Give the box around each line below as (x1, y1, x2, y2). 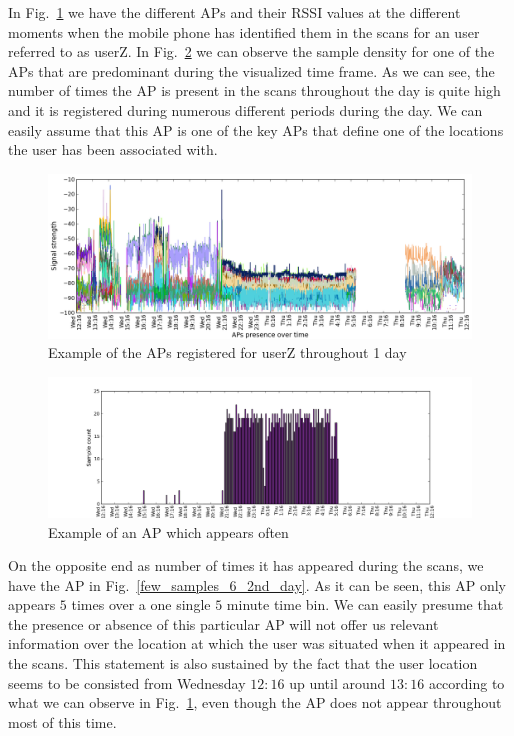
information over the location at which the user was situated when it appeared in (8, 633, 506, 654)
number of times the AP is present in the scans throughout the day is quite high (8, 80, 501, 101)
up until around (289, 672, 386, 693)
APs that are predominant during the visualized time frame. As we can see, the (8, 60, 495, 81)
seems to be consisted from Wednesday (8, 672, 246, 693)
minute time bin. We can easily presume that (226, 594, 504, 615)
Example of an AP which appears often (48, 521, 289, 542)
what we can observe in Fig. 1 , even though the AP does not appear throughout (8, 692, 502, 713)
